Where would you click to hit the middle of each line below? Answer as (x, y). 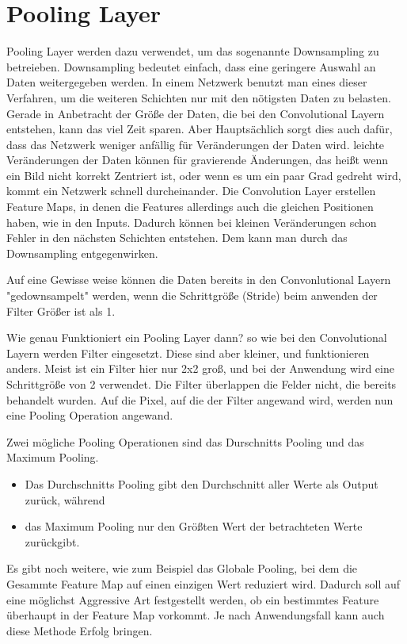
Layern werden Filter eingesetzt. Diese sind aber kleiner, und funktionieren (188, 353)
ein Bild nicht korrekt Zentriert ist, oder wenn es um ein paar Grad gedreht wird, (204, 175)
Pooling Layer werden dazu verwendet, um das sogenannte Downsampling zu (193, 51)
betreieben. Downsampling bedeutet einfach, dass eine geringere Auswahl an (191, 66)
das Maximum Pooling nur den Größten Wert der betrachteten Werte (194, 526)
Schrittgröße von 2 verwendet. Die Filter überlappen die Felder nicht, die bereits (202, 384)
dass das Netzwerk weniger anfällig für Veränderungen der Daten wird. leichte (196, 144)
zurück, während (65, 499)
